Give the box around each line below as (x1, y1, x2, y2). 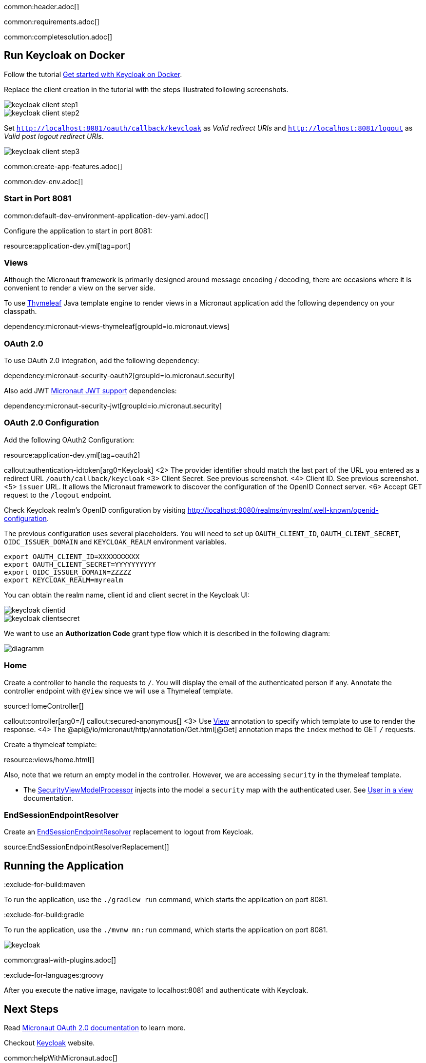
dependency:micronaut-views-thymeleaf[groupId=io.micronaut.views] (4, 322, 230, 331)
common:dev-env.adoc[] (4, 177, 83, 186)
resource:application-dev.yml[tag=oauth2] (4, 450, 140, 459)
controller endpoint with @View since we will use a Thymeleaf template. (4, 686, 233, 695)
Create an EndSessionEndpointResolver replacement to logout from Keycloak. (4, 828, 254, 836)
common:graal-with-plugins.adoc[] (4, 956, 116, 965)
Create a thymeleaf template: (4, 740, 97, 749)
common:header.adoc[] (4, 2, 79, 11)
